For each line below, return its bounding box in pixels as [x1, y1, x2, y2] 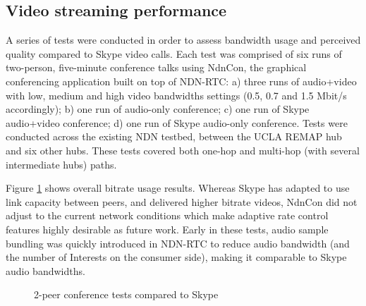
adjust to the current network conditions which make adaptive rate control [6, 208, 329, 223]
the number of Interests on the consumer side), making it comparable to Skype [6, 250, 347, 264]
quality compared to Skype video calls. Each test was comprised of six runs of [6, 46, 342, 61]
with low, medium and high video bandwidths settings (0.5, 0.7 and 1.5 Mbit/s [6, 87, 347, 102]
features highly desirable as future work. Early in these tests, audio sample [6, 221, 329, 236]
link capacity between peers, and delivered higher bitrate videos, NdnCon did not [6, 194, 358, 209]
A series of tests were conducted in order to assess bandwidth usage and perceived [6, 32, 361, 47]
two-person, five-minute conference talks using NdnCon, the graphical [6, 60, 307, 75]
